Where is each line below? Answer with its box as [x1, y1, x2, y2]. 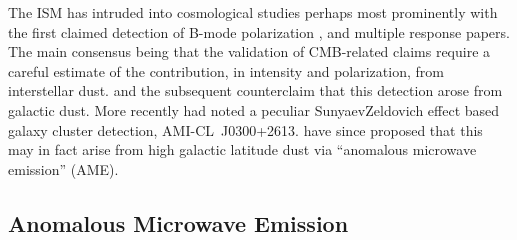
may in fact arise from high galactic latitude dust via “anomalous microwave [8, 139, 477, 160]
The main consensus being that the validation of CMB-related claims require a [8, 41, 491, 62]
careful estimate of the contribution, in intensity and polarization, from [8, 60, 444, 81]
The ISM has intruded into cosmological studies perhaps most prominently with [8, 2, 498, 22]
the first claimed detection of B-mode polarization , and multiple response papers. [8, 21, 510, 42]
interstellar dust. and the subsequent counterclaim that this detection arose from [8, 80, 503, 101]
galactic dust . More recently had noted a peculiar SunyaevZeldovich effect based [8, 99, 500, 120]
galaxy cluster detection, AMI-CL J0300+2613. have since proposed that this [8, 119, 483, 140]
